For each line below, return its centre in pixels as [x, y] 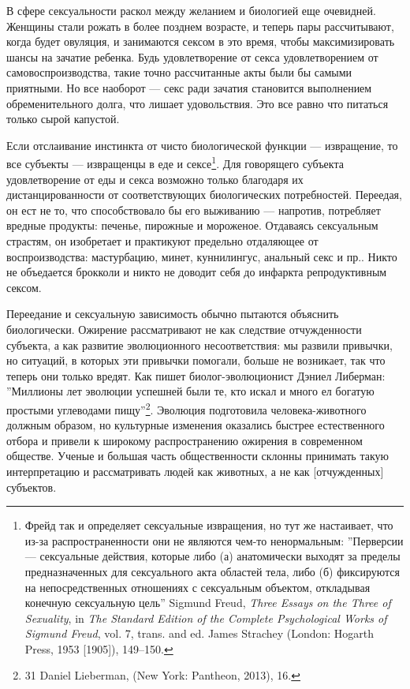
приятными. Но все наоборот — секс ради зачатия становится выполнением [189, 87]
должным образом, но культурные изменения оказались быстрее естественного [196, 425]
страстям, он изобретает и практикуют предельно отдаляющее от [162, 240]
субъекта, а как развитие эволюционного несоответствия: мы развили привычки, [199, 344]
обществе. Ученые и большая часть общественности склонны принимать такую [198, 456]
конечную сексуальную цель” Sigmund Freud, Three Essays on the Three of [208, 603]
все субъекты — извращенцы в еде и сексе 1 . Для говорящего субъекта [175, 162]
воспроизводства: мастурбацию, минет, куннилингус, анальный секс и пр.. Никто [202, 256]
